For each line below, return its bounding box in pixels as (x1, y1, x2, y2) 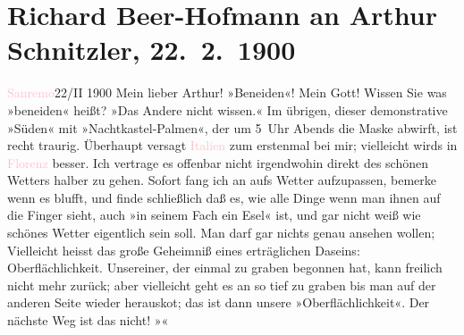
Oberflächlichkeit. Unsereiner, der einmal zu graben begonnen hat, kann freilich (7, 258, 443, 277)
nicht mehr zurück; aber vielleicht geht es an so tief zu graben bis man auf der (7, 275, 436, 294)
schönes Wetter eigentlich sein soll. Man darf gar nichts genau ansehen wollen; (7, 223, 435, 242)
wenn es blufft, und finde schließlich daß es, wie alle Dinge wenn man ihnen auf (7, 188, 441, 206)
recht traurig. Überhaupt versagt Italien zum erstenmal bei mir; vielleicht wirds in (7, 136, 458, 155)
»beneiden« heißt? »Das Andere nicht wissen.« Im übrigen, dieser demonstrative (7, 100, 448, 119)
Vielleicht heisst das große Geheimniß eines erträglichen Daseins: (7, 240, 360, 259)
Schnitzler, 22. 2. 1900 (7, 31, 296, 68)
